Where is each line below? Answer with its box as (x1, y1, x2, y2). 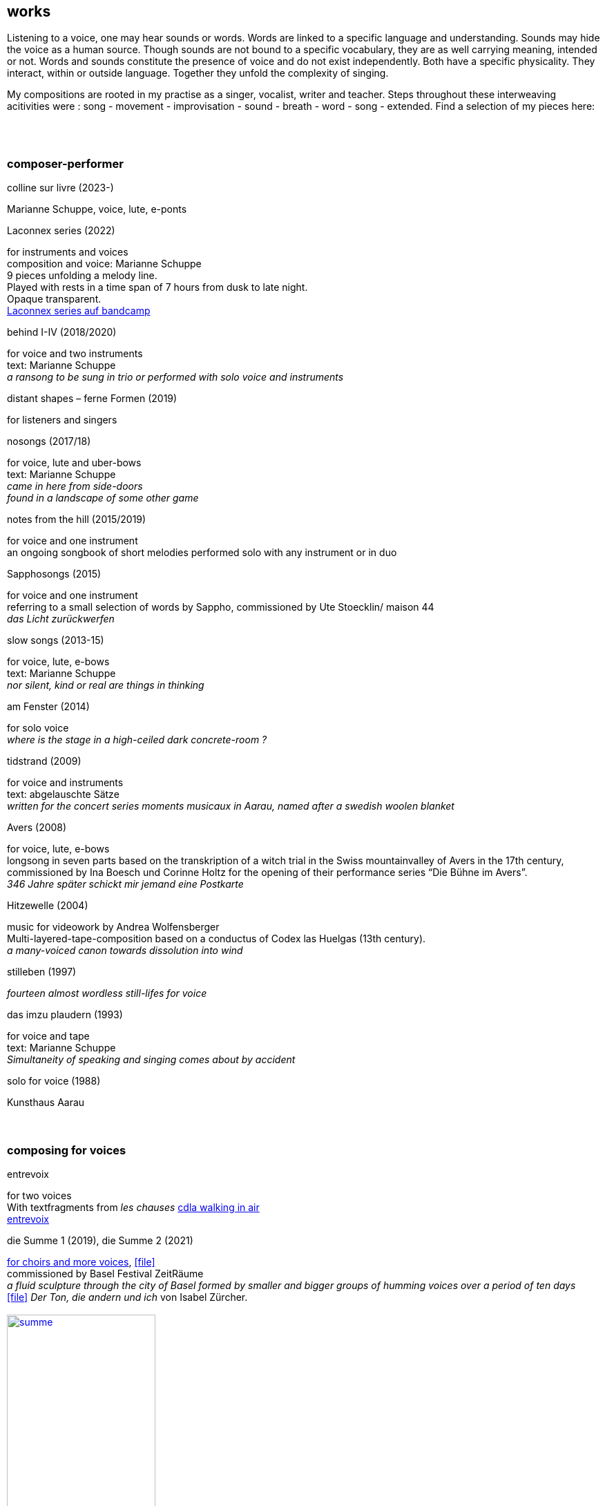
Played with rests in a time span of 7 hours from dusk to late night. (7, 281, 308, 294)
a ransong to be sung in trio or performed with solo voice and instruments (7, 371, 344, 383)
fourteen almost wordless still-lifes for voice (7, 987, 207, 1000)
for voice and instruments (7, 776, 124, 789)
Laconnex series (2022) (7, 225, 115, 237)
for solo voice (7, 722, 69, 734)
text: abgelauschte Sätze (7, 788, 119, 801)
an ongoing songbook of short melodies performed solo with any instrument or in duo (7, 546, 397, 559)
